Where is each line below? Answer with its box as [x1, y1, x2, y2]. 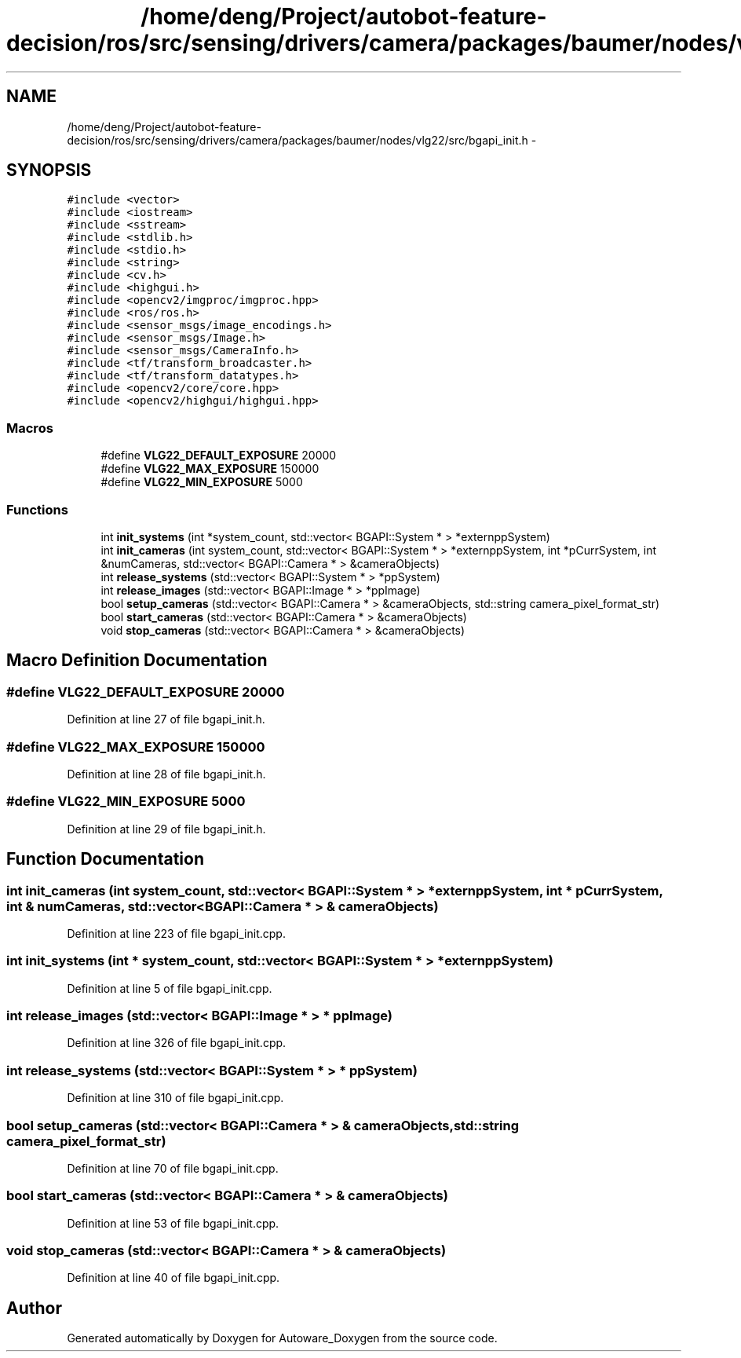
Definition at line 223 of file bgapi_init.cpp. [67, 926, 286, 940]
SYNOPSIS [6, 160, 92, 181]
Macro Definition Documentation [6, 650, 268, 671]
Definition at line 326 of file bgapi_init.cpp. [67, 1036, 287, 1050]
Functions [6, 501, 68, 518]
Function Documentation [6, 849, 204, 869]
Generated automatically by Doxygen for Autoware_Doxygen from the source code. [67, 1331, 498, 1345]
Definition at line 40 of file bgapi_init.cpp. [67, 1271, 280, 1285]
